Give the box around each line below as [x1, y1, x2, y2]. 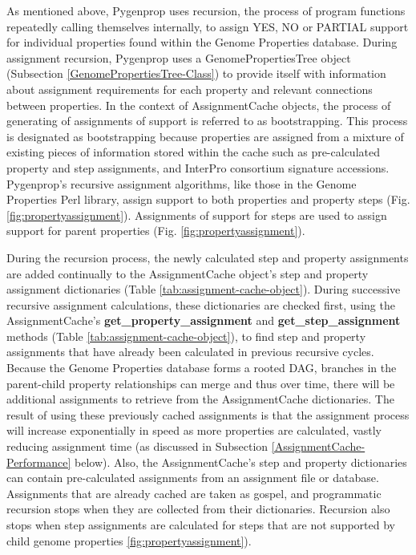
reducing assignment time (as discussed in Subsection [6, 438, 269, 455]
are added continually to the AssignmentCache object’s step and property [6, 265, 369, 282]
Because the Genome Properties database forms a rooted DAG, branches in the [6, 359, 397, 376]
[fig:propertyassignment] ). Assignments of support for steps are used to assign [6, 206, 387, 223]
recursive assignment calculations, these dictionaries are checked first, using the [6, 296, 395, 313]
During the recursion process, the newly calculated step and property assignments [6, 249, 409, 265]
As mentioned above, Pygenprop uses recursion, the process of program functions [6, 2, 406, 18]
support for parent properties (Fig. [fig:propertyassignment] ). [6, 222, 305, 239]
